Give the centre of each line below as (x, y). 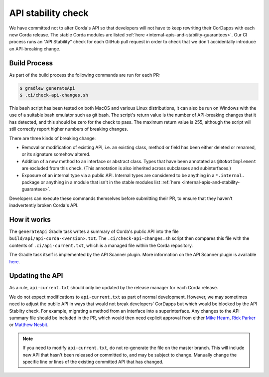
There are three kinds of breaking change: (53, 138)
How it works (30, 219)
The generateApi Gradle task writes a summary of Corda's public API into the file (94, 231)
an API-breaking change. (35, 49)
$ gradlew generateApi (47, 88)
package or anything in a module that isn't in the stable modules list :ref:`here (101, 182)
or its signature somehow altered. (56, 154)
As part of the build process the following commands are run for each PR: (85, 75)
